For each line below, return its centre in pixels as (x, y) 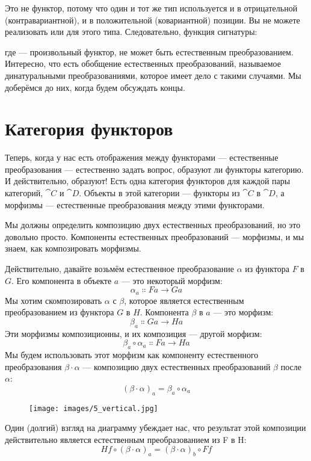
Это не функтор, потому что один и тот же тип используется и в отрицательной (151, 8)
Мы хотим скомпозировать (54, 300)
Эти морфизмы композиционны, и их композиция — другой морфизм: (134, 333)
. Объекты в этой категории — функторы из (159, 193)
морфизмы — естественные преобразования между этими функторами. (135, 204)
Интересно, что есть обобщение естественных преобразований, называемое (143, 63)
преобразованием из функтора (60, 312)
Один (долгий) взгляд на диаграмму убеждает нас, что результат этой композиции (155, 428)
